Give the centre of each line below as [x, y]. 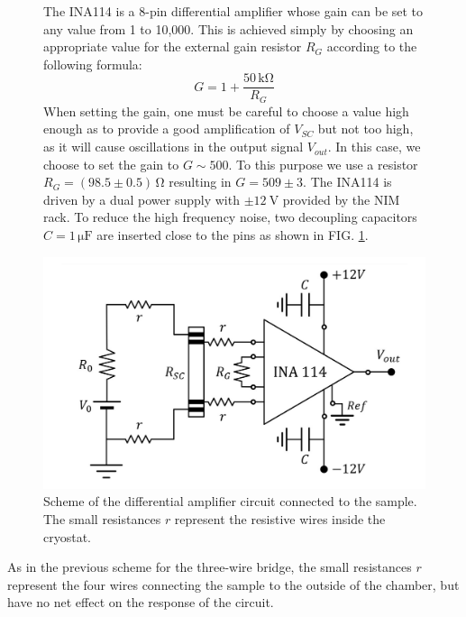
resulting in [200, 182]
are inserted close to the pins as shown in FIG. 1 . [233, 235]
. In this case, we [374, 147]
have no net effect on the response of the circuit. [141, 602]
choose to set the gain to [111, 164]
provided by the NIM [341, 199]
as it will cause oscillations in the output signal [174, 147]
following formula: [93, 64]
